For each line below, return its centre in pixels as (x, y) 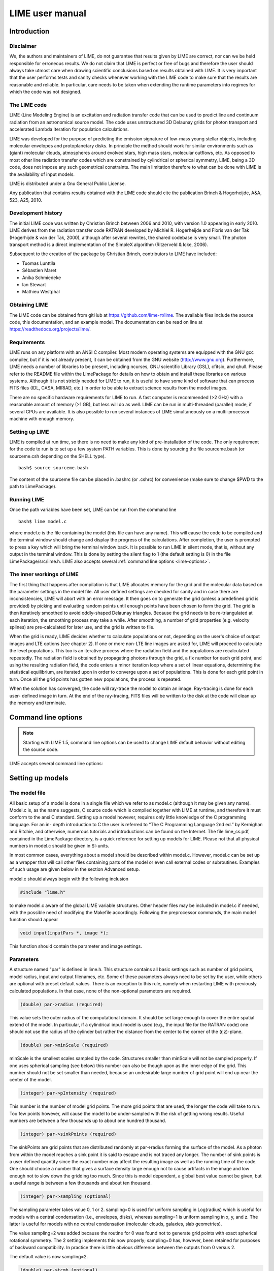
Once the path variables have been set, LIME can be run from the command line (93, 510)
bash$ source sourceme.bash (53, 468)
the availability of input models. (42, 174)
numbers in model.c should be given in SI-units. (59, 845)
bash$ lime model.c (43, 521)
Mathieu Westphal (41, 292)
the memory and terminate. (38, 703)
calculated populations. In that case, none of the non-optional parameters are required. (100, 991)
